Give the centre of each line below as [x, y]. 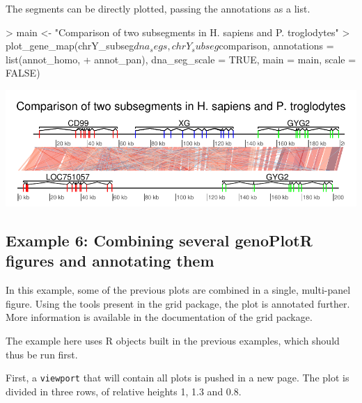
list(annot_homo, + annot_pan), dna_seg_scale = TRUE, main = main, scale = [181, 59]
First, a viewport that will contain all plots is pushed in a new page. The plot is [178, 378]
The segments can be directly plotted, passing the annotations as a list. [158, 8]
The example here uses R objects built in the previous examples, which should [173, 340]
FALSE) [23, 73]
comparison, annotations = [276, 46]
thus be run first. [42, 354]
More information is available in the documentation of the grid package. [159, 317]
